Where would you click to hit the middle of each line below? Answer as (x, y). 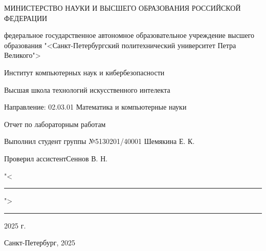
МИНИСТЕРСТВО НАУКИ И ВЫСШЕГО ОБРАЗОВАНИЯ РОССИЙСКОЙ (123, 8)
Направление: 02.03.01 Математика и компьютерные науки (95, 107)
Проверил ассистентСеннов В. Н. (56, 158)
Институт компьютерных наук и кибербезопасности (84, 72)
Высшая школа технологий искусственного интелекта (87, 89)
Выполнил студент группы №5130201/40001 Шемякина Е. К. (99, 141)
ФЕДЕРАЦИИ (26, 18)
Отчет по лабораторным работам (55, 124)
